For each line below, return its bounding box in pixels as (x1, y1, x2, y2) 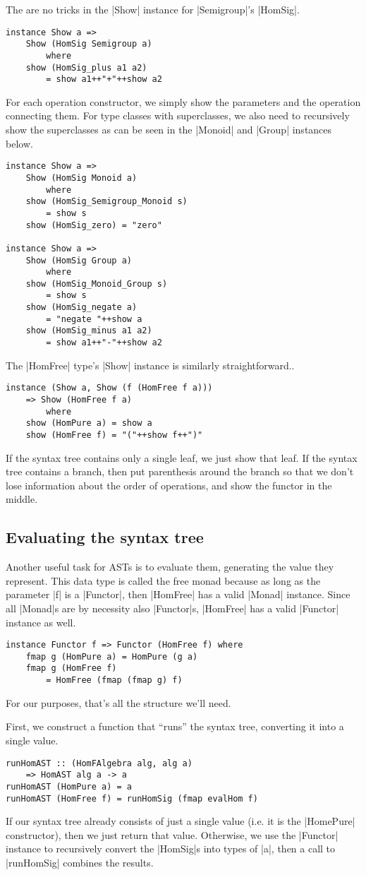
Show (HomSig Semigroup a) (25, 39, 152, 49)
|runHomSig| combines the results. (6, 855, 154, 869)
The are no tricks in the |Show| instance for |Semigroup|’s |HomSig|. (6, 2, 300, 16)
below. (6, 136, 33, 150)
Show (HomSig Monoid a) (25, 172, 138, 183)
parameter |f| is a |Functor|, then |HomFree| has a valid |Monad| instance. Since (6, 587, 350, 602)
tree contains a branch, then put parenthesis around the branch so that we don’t (6, 464, 354, 479)
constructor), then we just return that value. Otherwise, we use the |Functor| (6, 827, 338, 842)
